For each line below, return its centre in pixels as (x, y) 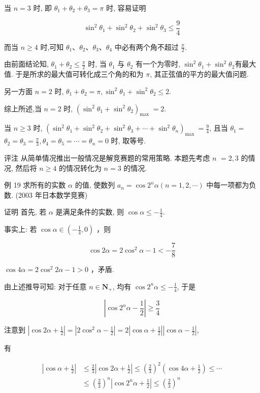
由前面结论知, (26, 64)
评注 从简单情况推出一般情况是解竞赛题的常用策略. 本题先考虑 (107, 157)
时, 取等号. (128, 141)
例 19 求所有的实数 (35, 185)
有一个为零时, (158, 64)
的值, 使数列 (95, 185)
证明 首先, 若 (25, 212)
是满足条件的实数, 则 (90, 212)
